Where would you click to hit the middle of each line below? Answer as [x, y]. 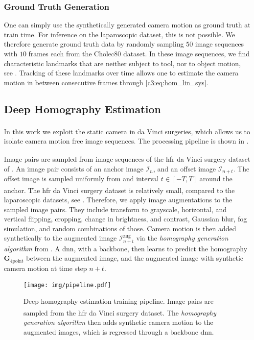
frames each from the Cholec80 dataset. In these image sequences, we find [139, 53]
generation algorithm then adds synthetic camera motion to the [118, 322]
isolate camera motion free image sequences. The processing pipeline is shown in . [126, 140]
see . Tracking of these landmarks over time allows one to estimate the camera [121, 73]
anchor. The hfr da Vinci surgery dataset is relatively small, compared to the [119, 190]
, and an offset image [184, 168]
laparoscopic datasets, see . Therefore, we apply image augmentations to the [118, 199]
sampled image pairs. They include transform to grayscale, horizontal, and [115, 209]
